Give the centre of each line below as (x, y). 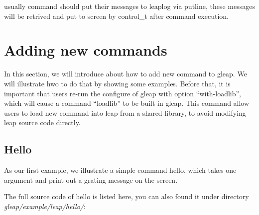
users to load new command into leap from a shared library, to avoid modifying (125, 112)
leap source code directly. (42, 122)
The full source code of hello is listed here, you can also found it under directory (127, 196)
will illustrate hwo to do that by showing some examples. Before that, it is (117, 83)
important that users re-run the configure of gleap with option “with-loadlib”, (123, 93)
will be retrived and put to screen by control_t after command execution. (116, 16)
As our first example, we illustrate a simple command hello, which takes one (120, 170)
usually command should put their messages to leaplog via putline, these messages (129, 6)
